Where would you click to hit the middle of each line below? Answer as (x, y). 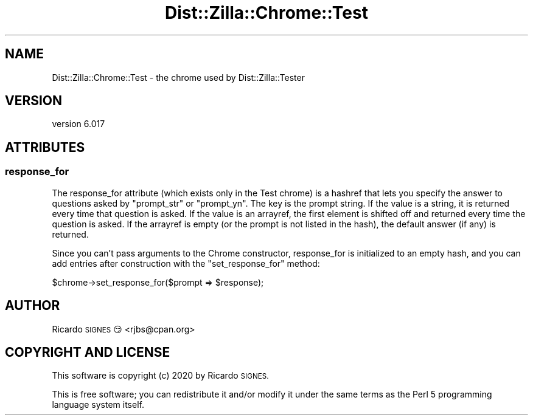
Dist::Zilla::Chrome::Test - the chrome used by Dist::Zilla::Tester (178, 77)
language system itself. (98, 405)
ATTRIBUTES (45, 147)
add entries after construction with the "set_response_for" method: (186, 263)
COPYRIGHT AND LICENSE (88, 352)
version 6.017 (78, 124)
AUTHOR (33, 306)
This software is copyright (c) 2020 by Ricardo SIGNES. (160, 376)
